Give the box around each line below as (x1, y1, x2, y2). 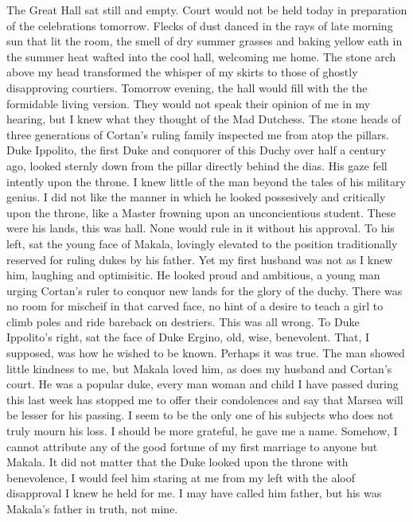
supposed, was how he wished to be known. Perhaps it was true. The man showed (6, 345, 405, 361)
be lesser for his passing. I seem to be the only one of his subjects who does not (6, 407, 394, 423)
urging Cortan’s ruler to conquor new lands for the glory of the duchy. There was (6, 282, 403, 298)
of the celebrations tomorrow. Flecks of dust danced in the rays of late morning (6, 17, 393, 33)
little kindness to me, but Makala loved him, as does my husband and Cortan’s (6, 360, 392, 376)
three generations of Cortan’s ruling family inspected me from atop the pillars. (6, 126, 389, 142)
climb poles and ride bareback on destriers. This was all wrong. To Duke (6, 313, 360, 329)
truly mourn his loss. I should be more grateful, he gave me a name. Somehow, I (6, 423, 398, 439)
